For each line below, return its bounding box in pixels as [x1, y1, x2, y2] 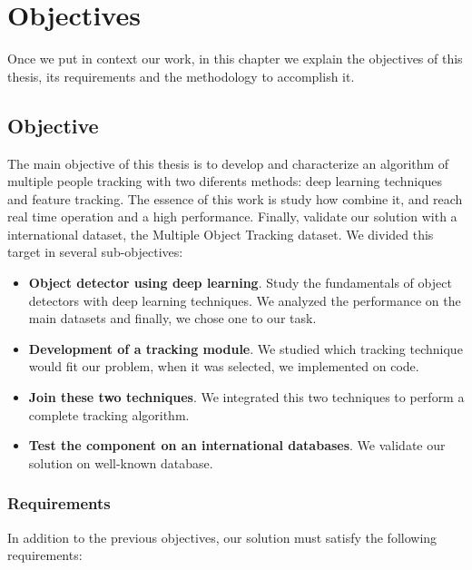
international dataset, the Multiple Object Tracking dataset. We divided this [7, 224, 434, 243]
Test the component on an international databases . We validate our [28, 436, 446, 455]
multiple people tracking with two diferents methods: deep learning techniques [7, 172, 443, 191]
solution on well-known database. [28, 453, 213, 472]
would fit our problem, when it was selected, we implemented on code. [28, 357, 419, 376]
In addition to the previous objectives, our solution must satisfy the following [7, 527, 438, 546]
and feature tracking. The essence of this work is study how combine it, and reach [7, 189, 463, 208]
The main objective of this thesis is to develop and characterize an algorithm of [7, 153, 449, 172]
